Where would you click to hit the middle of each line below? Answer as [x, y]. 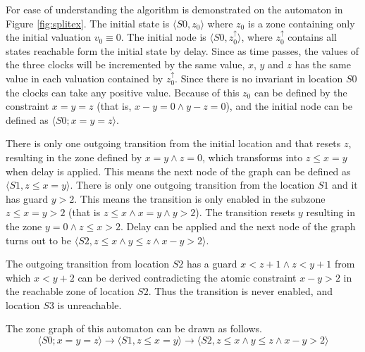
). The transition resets [245, 212]
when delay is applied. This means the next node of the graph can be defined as [178, 171]
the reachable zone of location [70, 291]
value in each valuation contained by [85, 78]
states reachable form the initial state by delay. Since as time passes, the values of [182, 50]
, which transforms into [252, 157]
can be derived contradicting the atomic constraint [187, 277]
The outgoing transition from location [87, 264]
